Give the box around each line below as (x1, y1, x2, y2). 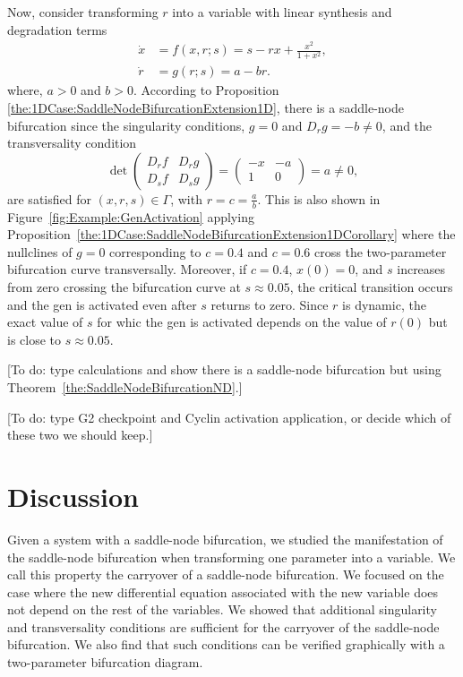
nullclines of (7, 242, 73, 261)
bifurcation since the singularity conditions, (7, 116, 245, 134)
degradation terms (7, 20, 107, 39)
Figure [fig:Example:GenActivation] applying (7, 207, 254, 226)
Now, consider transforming (7, 3, 159, 21)
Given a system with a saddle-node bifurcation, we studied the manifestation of (7, 529, 443, 548)
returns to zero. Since (210, 295, 329, 313)
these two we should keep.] (7, 425, 153, 444)
